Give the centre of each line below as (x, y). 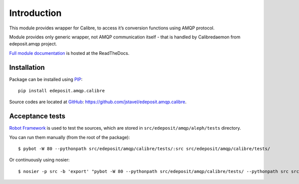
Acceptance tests (37, 116)
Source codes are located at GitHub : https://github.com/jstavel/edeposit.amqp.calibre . (98, 102)
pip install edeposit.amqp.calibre (62, 91)
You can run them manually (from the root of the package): (70, 137)
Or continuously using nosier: (39, 160)
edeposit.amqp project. (33, 44)
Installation (27, 67)
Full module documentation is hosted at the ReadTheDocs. (69, 53)
